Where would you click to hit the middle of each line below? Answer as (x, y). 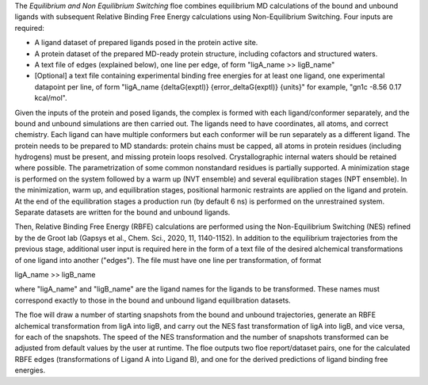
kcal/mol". (51, 98)
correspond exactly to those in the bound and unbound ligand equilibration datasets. (153, 300)
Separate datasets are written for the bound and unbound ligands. (122, 212)
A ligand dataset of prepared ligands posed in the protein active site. (146, 43)
